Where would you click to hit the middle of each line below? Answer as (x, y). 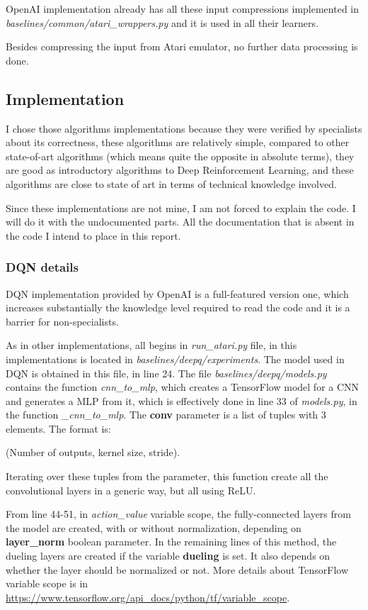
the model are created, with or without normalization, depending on (154, 527)
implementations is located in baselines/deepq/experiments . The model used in (175, 359)
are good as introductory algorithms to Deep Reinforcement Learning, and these (180, 170)
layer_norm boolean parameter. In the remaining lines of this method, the (171, 542)
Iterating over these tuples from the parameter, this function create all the (167, 476)
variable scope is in (47, 583)
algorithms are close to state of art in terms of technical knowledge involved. (171, 183)
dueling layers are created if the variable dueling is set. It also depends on (168, 556)
